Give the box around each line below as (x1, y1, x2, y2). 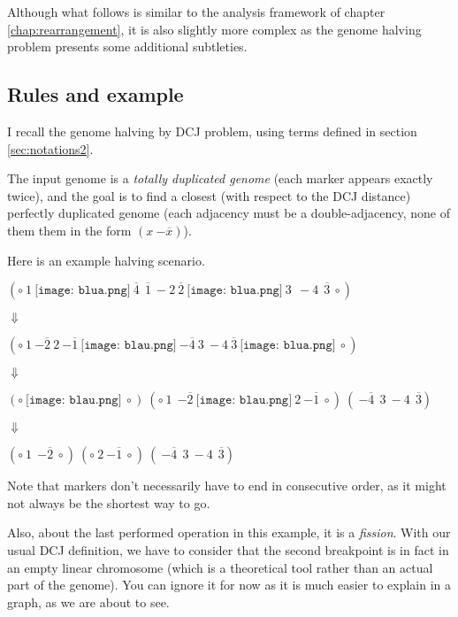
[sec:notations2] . (7, 139, 94, 158)
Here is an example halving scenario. (7, 251, 205, 269)
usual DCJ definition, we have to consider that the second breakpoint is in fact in (7, 540, 449, 559)
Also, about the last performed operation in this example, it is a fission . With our (7, 523, 451, 542)
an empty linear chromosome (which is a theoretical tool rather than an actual (7, 558, 433, 576)
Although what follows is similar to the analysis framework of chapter (7, 3, 385, 20)
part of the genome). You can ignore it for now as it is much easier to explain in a (7, 575, 452, 594)
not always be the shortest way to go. (7, 493, 210, 512)
